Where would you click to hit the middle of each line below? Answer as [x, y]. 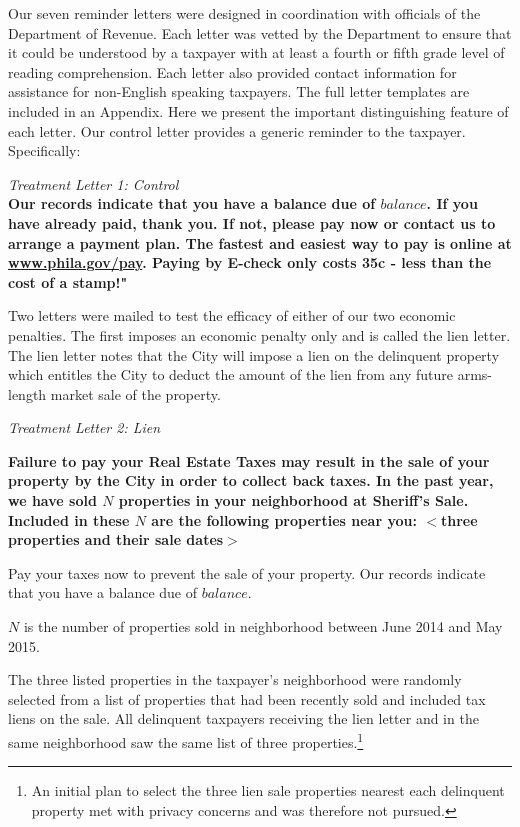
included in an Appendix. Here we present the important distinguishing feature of [258, 110]
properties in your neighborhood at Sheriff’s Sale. [293, 500]
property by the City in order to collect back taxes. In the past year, [251, 480]
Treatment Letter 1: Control [93, 183]
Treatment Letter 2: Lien [84, 427]
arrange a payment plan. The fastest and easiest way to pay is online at [260, 242]
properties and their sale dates [116, 539]
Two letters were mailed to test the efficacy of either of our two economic [232, 315]
